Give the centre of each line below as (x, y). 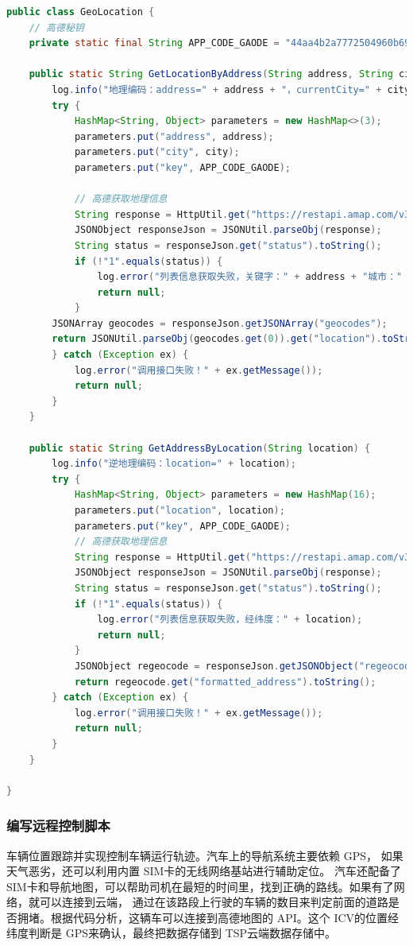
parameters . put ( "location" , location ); (179, 510)
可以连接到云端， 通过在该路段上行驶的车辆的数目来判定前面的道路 (214, 902)
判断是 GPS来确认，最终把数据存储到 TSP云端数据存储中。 (182, 933)
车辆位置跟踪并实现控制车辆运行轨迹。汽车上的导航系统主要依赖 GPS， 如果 (205, 855)
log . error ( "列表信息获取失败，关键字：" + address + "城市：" (250, 277)
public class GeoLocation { (81, 12)
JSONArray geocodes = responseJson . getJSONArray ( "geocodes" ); (220, 323)
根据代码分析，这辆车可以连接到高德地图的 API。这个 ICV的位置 (219, 917)
